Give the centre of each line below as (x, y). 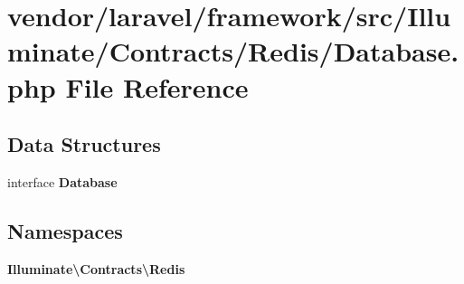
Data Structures (84, 144)
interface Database (62, 181)
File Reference (157, 86)
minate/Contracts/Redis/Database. (233, 51)
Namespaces (65, 230)
